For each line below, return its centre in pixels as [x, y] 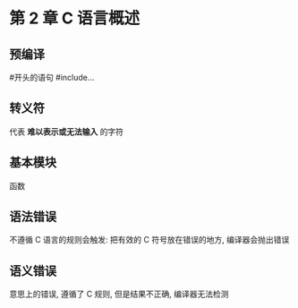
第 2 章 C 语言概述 [75, 18]
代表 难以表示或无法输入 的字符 [66, 132]
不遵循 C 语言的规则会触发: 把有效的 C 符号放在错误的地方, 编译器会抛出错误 [149, 240]
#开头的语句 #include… [52, 77]
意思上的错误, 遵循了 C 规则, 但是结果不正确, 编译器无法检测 [119, 294]
